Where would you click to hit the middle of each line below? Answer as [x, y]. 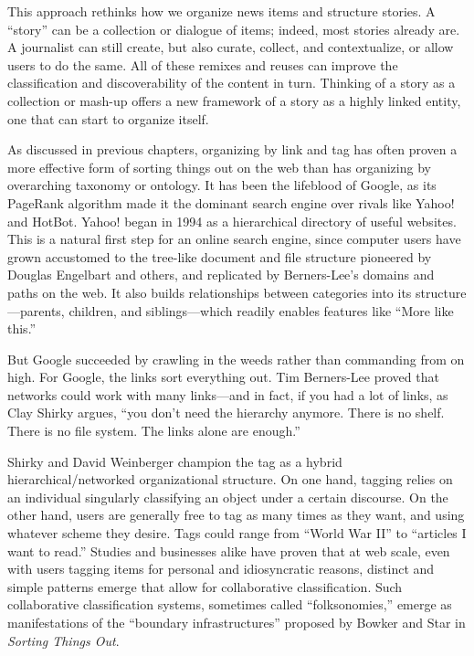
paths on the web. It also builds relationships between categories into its [210, 292]
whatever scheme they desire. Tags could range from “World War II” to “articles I [237, 533]
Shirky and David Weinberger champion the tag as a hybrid [175, 461]
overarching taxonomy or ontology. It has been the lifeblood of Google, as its [222, 185]
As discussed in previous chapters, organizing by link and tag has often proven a [232, 149]
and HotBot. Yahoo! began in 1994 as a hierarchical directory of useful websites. [232, 221]
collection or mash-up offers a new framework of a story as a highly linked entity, [234, 100]
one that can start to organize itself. [108, 118]
